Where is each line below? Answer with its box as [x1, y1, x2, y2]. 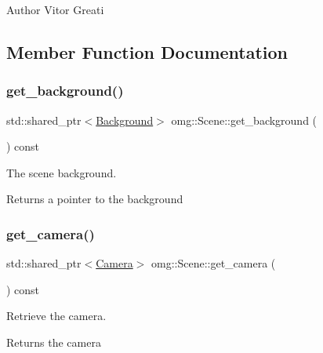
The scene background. [6, 164, 117, 180]
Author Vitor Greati [6, 2, 104, 17]
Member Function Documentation [6, 39, 289, 64]
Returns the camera [6, 333, 101, 350]
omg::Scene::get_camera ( [151, 255, 276, 271]
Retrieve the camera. [6, 308, 107, 324]
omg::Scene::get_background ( [171, 111, 318, 128]
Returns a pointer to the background [6, 191, 183, 207]
